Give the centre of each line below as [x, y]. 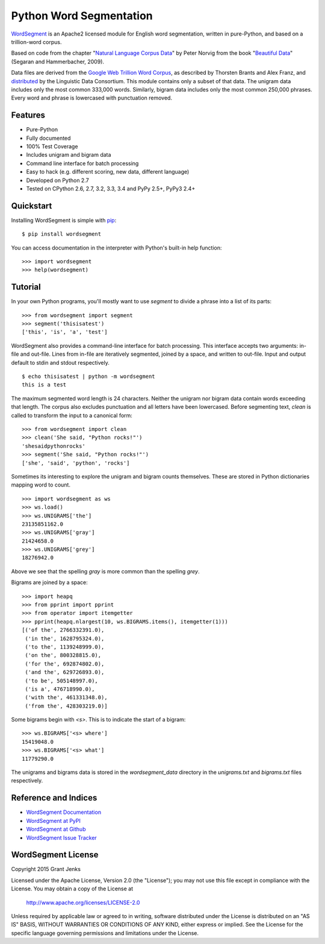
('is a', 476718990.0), [60, 689]
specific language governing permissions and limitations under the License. [105, 933]
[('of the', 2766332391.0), [63, 630]
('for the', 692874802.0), [65, 664]
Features [28, 115]
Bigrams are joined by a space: [50, 582]
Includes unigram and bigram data [69, 155]
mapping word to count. [41, 485]
